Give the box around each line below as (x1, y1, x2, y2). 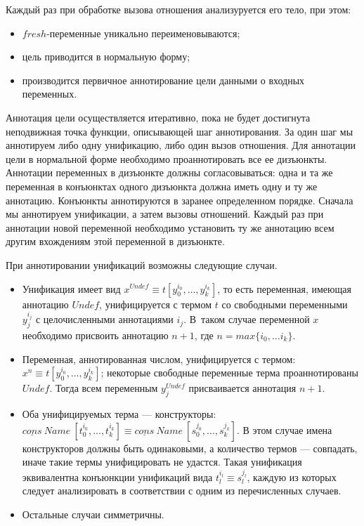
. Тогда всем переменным (49, 381, 158, 395)
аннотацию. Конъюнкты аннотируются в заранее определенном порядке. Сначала (6, 192, 353, 207)
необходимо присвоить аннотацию (22, 327, 169, 342)
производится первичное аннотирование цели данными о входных (22, 72, 305, 87)
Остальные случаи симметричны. (22, 506, 164, 521)
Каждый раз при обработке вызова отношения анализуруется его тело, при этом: (6, 2, 351, 16)
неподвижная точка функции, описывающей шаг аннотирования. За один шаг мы (6, 124, 353, 138)
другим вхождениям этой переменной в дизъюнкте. (6, 234, 225, 249)
